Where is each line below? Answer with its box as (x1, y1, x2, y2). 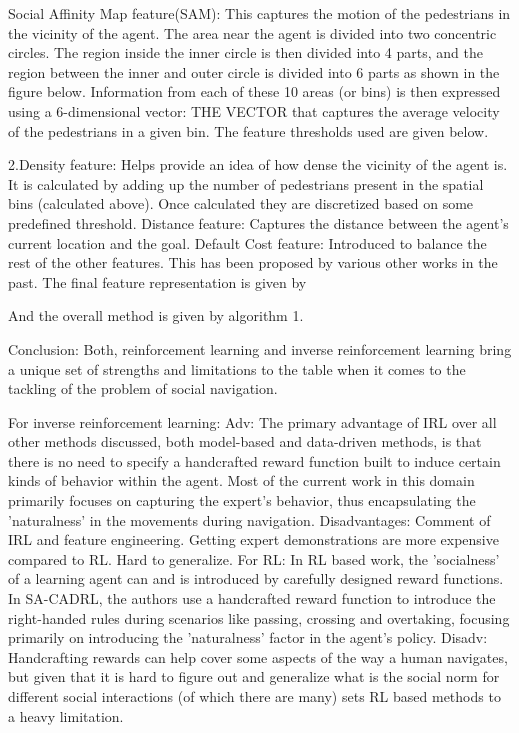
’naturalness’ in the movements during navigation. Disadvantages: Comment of (8, 509, 491, 530)
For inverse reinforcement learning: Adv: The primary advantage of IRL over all (8, 411, 497, 432)
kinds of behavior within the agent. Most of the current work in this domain (8, 470, 475, 491)
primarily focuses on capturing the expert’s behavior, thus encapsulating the (8, 490, 476, 511)
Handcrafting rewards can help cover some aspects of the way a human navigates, (8, 646, 508, 667)
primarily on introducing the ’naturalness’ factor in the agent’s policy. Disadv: (8, 627, 488, 648)
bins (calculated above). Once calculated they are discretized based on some (8, 193, 474, 214)
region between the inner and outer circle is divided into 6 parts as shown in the (8, 61, 500, 82)
